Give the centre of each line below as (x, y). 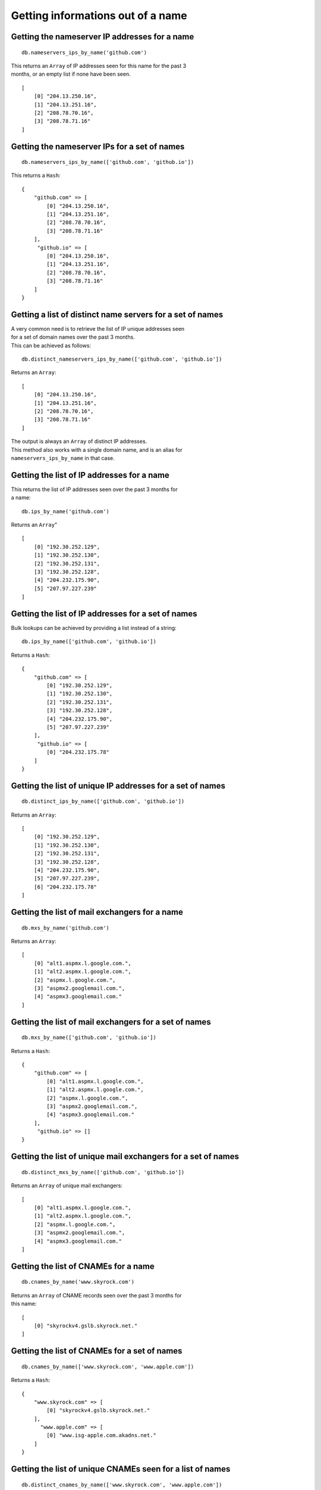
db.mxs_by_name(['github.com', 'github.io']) (89, 1038)
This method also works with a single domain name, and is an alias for (97, 449)
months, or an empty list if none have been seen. (71, 74)
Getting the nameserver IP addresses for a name (103, 37)
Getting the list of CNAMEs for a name (83, 1266)
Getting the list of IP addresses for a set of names (104, 614)
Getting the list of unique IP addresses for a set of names (118, 786)
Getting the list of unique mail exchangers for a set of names (125, 1157)
